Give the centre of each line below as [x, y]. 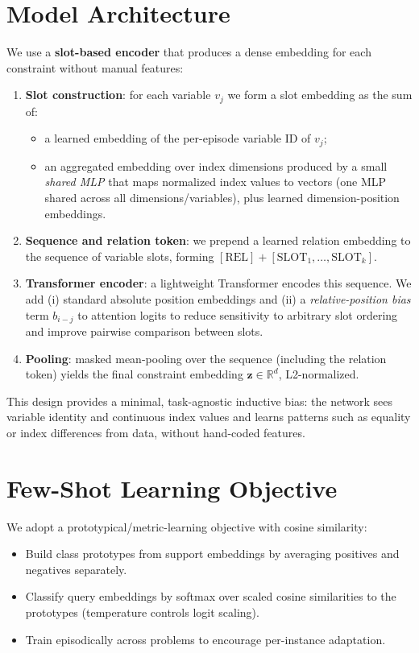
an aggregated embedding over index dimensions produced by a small [216, 165]
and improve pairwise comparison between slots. [144, 331]
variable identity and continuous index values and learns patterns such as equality [209, 417]
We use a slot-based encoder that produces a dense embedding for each [189, 52]
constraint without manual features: [95, 67]
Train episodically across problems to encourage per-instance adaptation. [205, 639]
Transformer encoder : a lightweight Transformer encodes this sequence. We [218, 283]
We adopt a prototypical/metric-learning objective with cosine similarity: [187, 526]
